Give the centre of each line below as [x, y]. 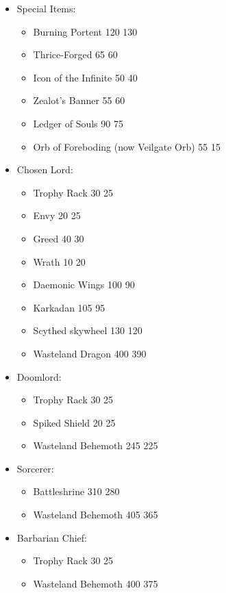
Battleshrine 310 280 [76, 491]
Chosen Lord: [45, 169]
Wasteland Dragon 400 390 [90, 353]
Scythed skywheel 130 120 [88, 330]
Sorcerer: [35, 468]
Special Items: [46, 8]
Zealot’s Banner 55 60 [79, 100]
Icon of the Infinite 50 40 [85, 77]
